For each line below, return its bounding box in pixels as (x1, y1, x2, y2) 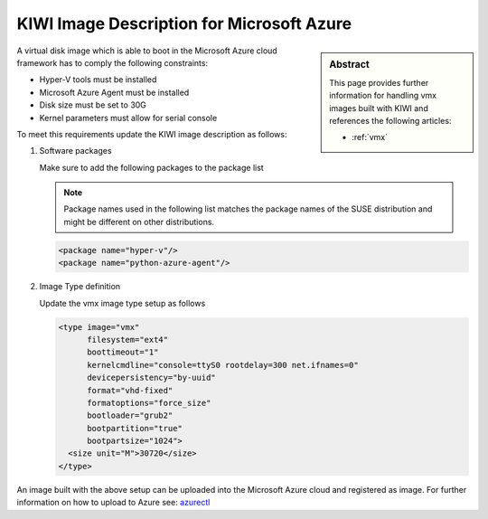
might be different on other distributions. (63, 216, 215, 227)
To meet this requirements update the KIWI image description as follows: (16, 128, 287, 139)
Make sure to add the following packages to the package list (39, 162, 264, 173)
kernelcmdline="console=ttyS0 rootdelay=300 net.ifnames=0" (87, 360, 359, 370)
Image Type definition (39, 281, 121, 292)
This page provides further (329, 77, 429, 88)
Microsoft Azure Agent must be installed (39, 87, 190, 98)
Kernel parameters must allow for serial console (39, 112, 218, 123)
